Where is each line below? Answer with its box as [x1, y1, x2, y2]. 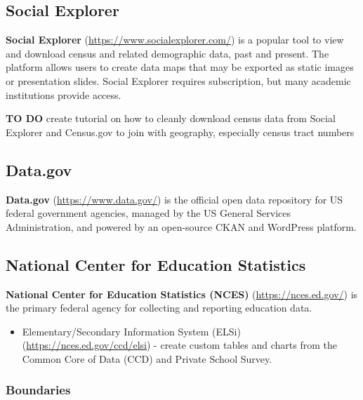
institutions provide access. [6, 87, 121, 102]
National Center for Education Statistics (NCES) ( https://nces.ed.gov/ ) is [6, 286, 358, 301]
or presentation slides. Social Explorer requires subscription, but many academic [6, 73, 351, 88]
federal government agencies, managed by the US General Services [6, 206, 291, 220]
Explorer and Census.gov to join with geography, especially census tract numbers [6, 124, 355, 139]
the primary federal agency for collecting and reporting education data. [6, 300, 312, 315]
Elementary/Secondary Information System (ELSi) [22, 324, 241, 338]
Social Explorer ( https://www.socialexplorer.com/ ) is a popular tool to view [6, 32, 344, 47]
